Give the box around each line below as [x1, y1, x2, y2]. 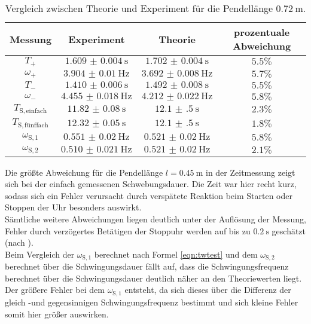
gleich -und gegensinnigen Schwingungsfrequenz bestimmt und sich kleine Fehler [5, 295, 298, 308]
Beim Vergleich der [5, 247, 75, 260]
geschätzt [272, 224, 306, 237]
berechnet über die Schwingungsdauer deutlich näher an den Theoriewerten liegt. [5, 271, 302, 284]
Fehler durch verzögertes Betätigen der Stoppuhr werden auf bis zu [5, 224, 251, 237]
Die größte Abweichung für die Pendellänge [5, 166, 163, 178]
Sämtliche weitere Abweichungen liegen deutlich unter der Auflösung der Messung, [5, 213, 306, 225]
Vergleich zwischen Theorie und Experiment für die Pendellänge [5, 1, 273, 15]
